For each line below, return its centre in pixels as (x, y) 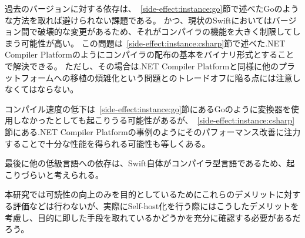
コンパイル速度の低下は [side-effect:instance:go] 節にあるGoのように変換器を (148, 108)
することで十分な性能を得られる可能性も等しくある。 (108, 143)
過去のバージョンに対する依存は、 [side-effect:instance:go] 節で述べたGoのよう (152, 8)
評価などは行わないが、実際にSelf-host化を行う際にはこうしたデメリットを (156, 205)
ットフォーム (29, 77)
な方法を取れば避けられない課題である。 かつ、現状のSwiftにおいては (138, 20)
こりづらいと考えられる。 (54, 174)
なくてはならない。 (42, 89)
